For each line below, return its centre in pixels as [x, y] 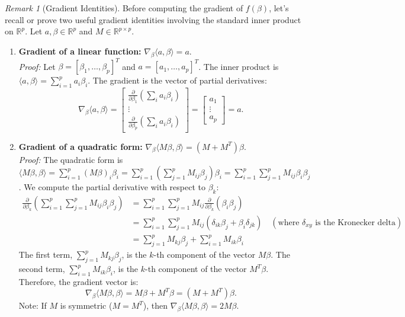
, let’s [279, 8]
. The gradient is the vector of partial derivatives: [177, 80]
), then [155, 305]
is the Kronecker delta [355, 222]
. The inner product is [239, 66]
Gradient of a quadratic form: [81, 146]
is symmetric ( [86, 305]
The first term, [46, 254]
